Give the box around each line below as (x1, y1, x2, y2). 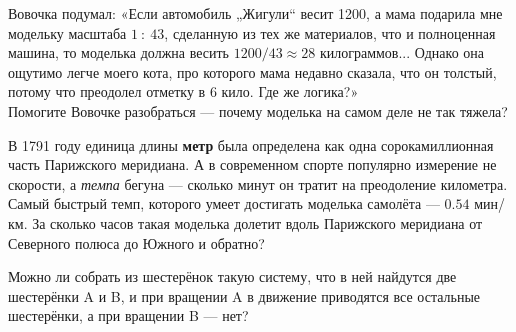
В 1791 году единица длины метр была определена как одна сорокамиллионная (8, 134, 494, 155)
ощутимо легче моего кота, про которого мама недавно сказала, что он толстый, (8, 61, 497, 82)
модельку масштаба (8, 22, 127, 43)
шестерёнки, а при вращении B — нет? (8, 305, 249, 326)
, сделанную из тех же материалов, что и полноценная (164, 22, 496, 43)
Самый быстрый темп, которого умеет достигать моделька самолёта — (8, 193, 440, 214)
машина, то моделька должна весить (8, 42, 230, 63)
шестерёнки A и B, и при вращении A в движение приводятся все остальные (8, 285, 481, 306)
